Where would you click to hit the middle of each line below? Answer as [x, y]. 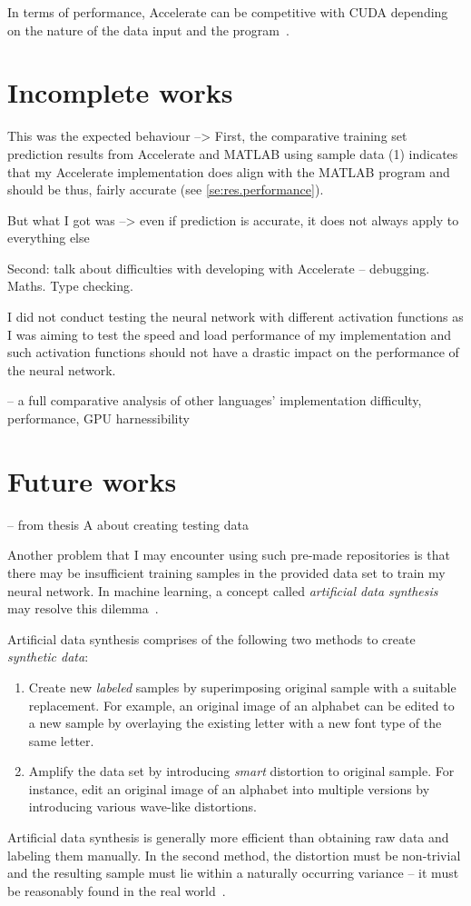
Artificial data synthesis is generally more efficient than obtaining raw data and [228, 837]
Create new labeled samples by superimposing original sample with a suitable [242, 687]
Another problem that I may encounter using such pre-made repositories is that [229, 555]
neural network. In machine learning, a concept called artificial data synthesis [223, 590]
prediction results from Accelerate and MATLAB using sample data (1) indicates [233, 153]
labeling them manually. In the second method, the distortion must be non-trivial [234, 855]
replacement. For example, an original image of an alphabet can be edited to [241, 705]
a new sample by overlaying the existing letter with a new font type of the [235, 723]
